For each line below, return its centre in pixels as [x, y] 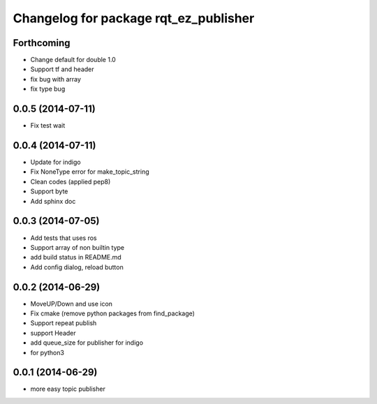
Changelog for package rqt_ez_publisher [134, 18]
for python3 [47, 352]
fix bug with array [56, 79]
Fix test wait [48, 126]
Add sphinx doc [53, 201]
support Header [53, 333]
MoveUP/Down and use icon [72, 304]
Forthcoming [42, 43]
